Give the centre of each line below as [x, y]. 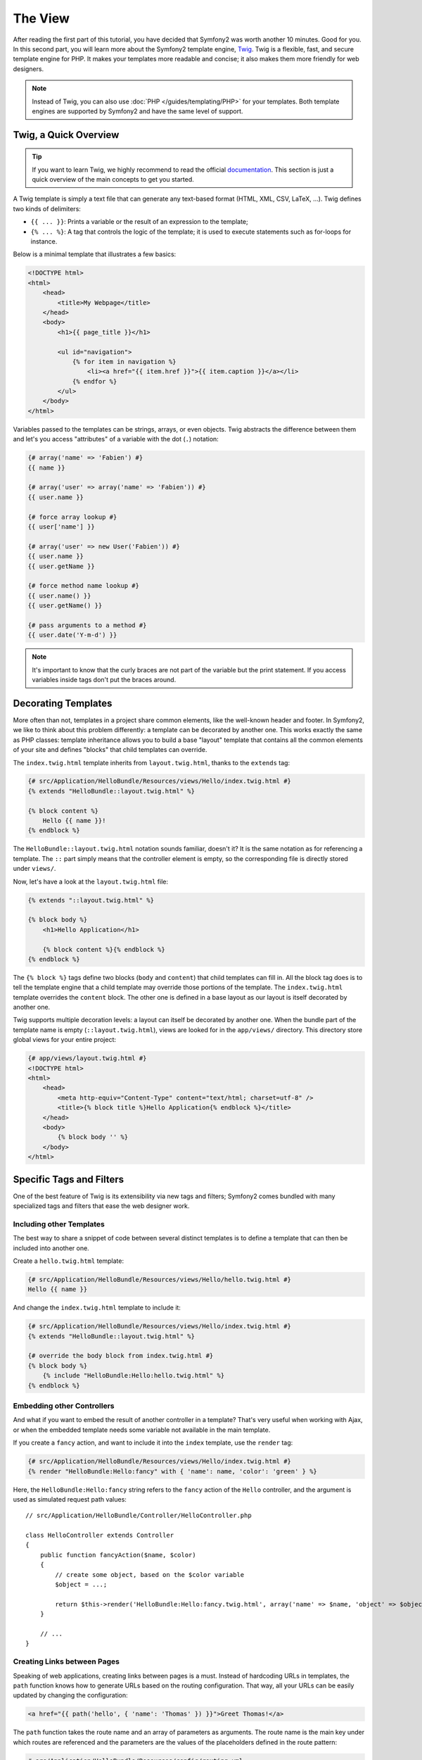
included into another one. [51, 1248]
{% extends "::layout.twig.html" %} [91, 900]
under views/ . [34, 869]
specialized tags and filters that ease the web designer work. [101, 1206]
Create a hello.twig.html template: [69, 1261]
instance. [44, 241]
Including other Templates [59, 1224]
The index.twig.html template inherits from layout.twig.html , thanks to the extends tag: [152, 762]
